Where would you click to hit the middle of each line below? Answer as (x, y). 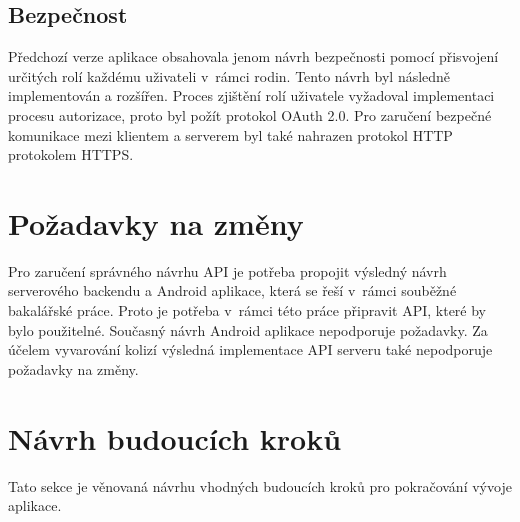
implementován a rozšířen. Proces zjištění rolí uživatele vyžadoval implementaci (251, 95)
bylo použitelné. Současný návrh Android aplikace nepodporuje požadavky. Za (248, 329)
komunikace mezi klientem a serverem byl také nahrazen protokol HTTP (230, 134)
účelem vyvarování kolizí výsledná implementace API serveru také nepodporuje (250, 349)
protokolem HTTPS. (71, 154)
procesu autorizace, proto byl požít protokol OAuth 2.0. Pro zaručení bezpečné (250, 114)
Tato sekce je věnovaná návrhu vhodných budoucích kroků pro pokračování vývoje (260, 485)
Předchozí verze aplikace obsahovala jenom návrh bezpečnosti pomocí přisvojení (253, 56)
